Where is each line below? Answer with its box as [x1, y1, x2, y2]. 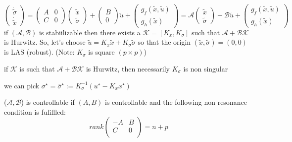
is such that [19, 63, 55, 73]
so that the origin [138, 37, 191, 47]
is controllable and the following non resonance [105, 97, 247, 107]
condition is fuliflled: [4, 106, 66, 117]
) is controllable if [21, 97, 75, 107]
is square [88, 47, 115, 57]
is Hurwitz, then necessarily [86, 63, 170, 73]
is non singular [183, 63, 228, 73]
